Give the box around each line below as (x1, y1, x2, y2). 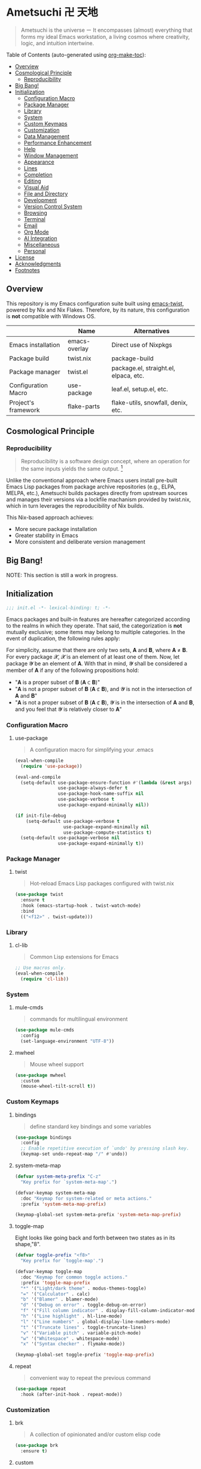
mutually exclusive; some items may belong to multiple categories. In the (6, 628, 185, 635)
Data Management (23, 132, 70, 140)
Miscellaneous (23, 241, 60, 248)
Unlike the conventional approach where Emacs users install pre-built (6, 477, 178, 484)
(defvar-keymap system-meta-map (14, 1190, 96, 1196)
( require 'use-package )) (20, 763, 83, 769)
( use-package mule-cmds (14, 1027, 75, 1033)
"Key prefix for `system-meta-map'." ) (20, 1179, 117, 1185)
